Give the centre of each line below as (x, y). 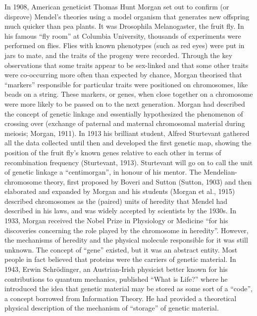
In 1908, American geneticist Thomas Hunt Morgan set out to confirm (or (117, 6)
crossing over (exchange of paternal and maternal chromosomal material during (125, 123)
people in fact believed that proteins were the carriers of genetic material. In (120, 259)
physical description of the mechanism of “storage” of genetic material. (112, 308)
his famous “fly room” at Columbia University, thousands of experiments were (123, 35)
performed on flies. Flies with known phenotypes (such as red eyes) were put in (125, 45)
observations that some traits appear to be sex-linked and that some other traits (127, 65)
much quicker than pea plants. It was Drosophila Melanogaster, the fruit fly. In (124, 26)
